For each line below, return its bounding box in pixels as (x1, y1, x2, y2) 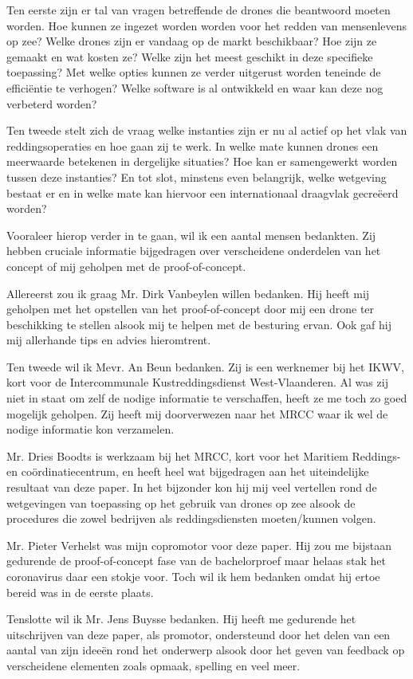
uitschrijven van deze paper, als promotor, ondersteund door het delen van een (6, 626, 391, 642)
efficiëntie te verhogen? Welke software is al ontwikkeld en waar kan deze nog (6, 79, 383, 96)
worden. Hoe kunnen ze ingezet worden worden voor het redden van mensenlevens (6, 17, 407, 33)
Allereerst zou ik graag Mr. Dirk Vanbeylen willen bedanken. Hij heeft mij (6, 285, 370, 301)
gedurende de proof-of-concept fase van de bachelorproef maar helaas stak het (6, 552, 387, 569)
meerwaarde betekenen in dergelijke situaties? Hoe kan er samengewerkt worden (6, 153, 398, 170)
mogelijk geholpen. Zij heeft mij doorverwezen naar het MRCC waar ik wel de (6, 405, 388, 422)
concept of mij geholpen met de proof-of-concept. (6, 257, 246, 274)
